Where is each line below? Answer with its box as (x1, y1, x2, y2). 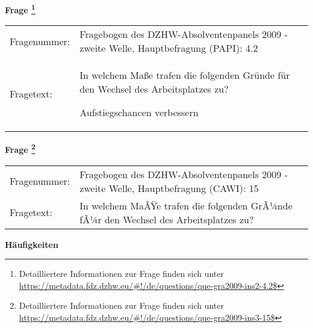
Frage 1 (5, 2, 36, 16)
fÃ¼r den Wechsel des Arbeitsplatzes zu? (79, 212, 254, 226)
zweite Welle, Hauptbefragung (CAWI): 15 (79, 181, 259, 195)
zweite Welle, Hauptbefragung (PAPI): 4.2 (79, 41, 258, 55)
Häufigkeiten (5, 238, 58, 250)
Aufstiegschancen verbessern (79, 105, 199, 120)
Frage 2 (5, 141, 36, 155)
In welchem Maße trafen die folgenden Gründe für (79, 68, 290, 82)
